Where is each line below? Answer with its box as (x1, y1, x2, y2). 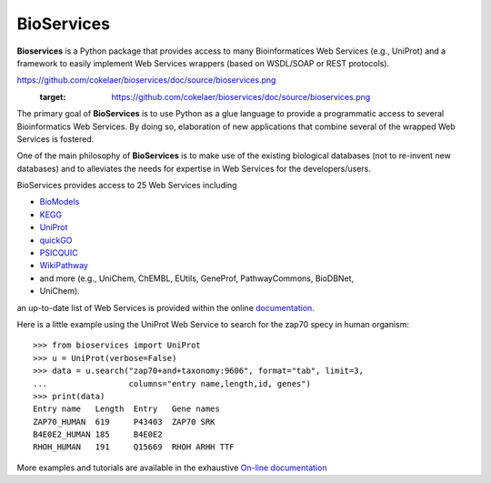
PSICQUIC (39, 247, 79, 258)
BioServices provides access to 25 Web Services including (16, 180, 237, 191)
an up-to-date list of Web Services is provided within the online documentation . (16, 302, 316, 313)
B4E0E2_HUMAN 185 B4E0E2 (33, 429, 163, 440)
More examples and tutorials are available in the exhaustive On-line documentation (16, 462, 327, 473)
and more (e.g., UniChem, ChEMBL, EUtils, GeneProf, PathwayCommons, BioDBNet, (39, 273, 355, 284)
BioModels (39, 196, 80, 207)
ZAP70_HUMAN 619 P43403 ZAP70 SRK (33, 417, 215, 427)
